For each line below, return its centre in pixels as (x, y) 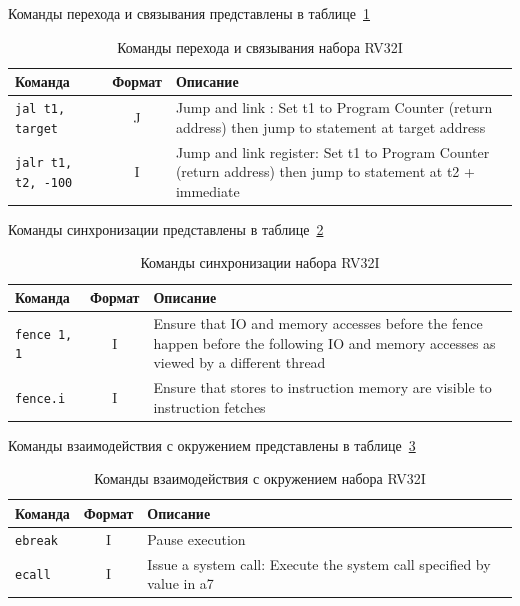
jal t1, (40, 109)
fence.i (40, 398)
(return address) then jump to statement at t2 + (325, 171)
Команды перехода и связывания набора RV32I (260, 46)
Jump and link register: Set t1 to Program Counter (332, 151)
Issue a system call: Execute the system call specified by (319, 563)
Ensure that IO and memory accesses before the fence (318, 322)
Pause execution (196, 538)
